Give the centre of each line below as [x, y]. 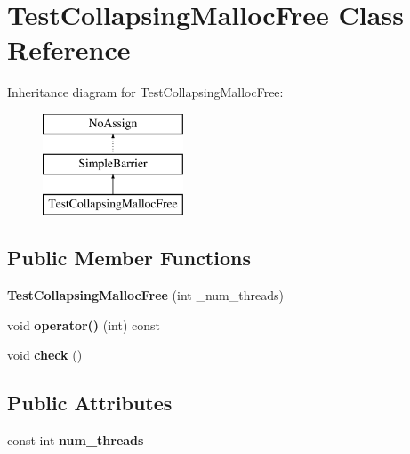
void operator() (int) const [84, 324]
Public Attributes [90, 403]
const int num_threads [76, 440]
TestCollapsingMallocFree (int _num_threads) [145, 295]
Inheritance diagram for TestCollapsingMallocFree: [145, 92]
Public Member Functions [129, 258]
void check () [45, 355]
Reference [69, 49]
